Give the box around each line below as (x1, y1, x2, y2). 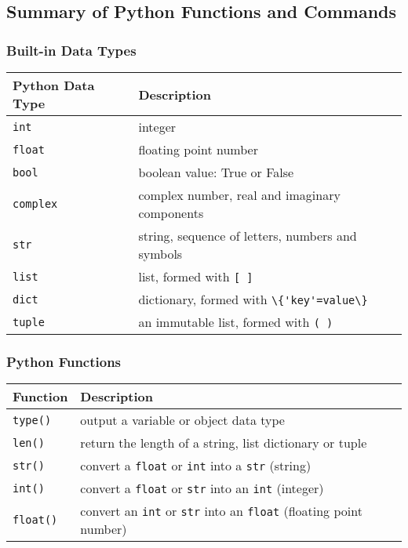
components (138, 204, 204, 222)
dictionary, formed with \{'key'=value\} (138, 290, 368, 308)
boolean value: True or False (138, 163, 294, 181)
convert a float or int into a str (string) (80, 456, 311, 475)
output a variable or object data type (80, 411, 285, 430)
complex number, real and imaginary (138, 186, 341, 204)
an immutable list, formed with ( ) (138, 313, 333, 331)
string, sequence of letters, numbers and (138, 227, 357, 245)
